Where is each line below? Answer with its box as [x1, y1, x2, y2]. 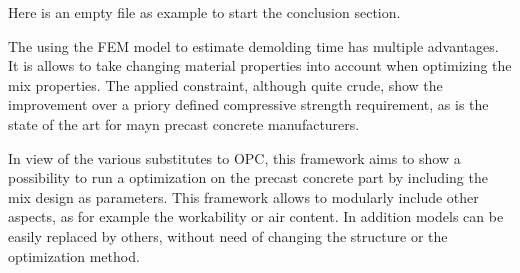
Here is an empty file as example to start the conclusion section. [8, 2, 401, 22]
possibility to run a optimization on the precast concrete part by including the [8, 167, 488, 188]
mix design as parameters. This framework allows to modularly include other [8, 186, 479, 207]
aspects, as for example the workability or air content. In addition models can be [8, 206, 504, 227]
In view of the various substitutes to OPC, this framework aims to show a [8, 147, 461, 168]
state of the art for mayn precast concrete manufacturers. [8, 113, 360, 134]
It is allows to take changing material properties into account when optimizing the [8, 55, 512, 76]
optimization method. [8, 245, 140, 266]
